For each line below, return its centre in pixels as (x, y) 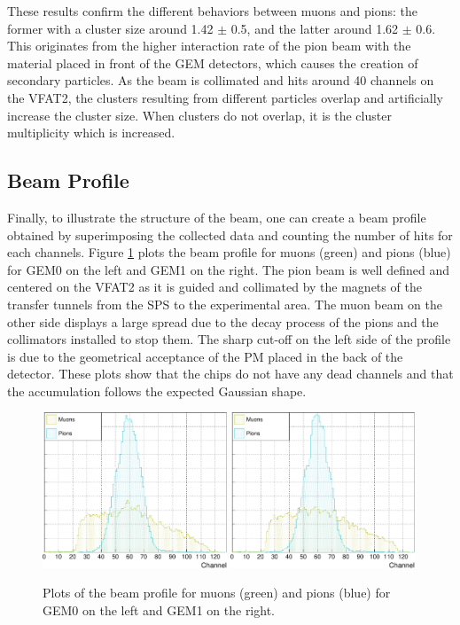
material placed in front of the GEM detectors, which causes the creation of (213, 62)
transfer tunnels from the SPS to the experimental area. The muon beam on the (225, 304)
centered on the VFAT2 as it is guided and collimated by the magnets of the (214, 287)
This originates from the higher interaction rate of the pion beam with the (209, 46)
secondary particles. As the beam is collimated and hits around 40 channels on (221, 80)
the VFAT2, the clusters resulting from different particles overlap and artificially (225, 97)
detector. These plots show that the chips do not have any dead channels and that (230, 374)
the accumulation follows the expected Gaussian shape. (157, 391)
